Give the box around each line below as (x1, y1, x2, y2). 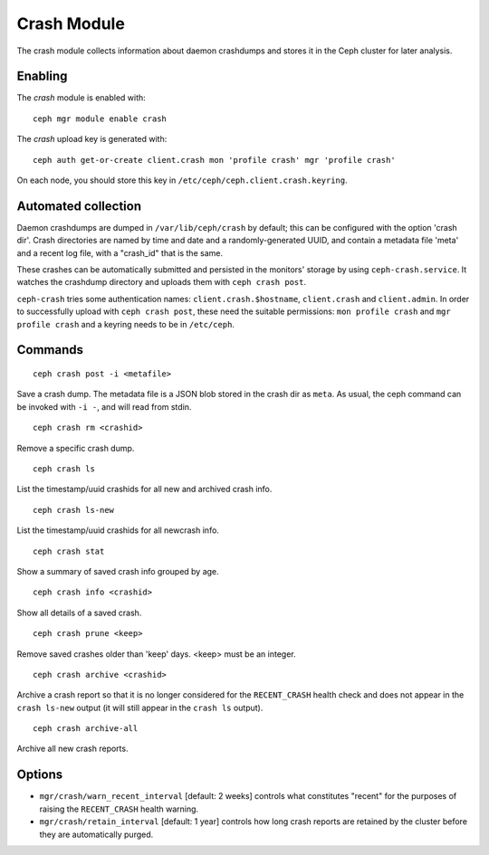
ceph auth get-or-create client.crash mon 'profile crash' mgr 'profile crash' (33, 155, 396, 165)
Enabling (16, 69, 68, 84)
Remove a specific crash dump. (16, 442, 135, 453)
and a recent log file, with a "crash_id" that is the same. (16, 247, 224, 258)
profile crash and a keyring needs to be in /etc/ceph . (16, 318, 235, 329)
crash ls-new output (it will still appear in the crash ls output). (16, 702, 264, 713)
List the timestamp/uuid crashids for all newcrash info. (16, 525, 219, 536)
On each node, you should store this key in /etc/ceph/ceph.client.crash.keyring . (16, 175, 348, 185)
